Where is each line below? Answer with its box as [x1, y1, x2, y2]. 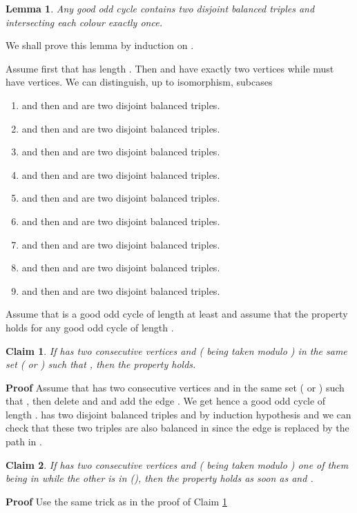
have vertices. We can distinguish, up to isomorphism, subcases [6, 75, 273, 89]
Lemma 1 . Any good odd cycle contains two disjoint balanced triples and [6, 1, 315, 15]
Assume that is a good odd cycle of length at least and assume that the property [6, 307, 348, 321]
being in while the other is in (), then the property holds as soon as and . [6, 471, 313, 485]
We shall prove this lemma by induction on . [6, 38, 194, 52]
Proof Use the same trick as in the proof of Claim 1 [6, 494, 227, 508]
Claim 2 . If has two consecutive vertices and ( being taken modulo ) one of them [6, 457, 349, 472]
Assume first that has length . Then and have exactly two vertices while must [6, 61, 334, 75]
